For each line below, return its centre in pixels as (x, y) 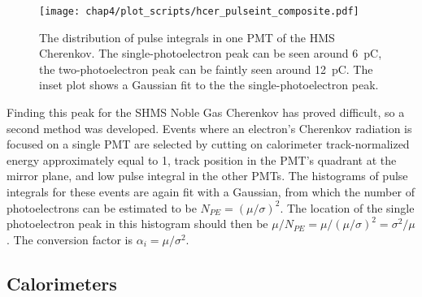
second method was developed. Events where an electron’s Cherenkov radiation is (209, 128)
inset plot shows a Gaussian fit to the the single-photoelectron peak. (209, 85)
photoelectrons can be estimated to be (102, 207)
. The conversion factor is (70, 239)
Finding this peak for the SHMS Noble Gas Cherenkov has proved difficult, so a (206, 112)
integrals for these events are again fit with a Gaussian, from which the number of (211, 192)
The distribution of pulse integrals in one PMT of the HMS (187, 37)
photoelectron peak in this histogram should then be (137, 224)
